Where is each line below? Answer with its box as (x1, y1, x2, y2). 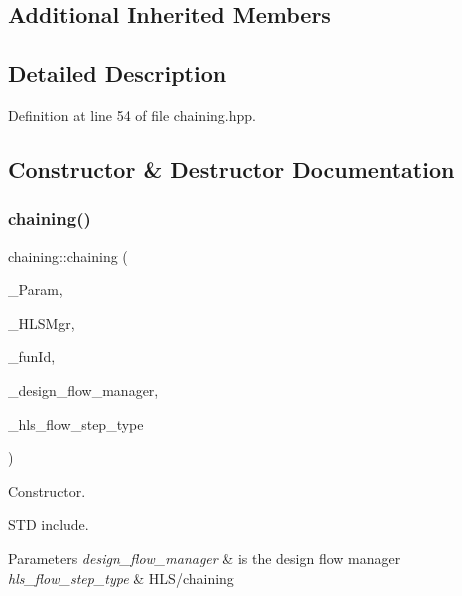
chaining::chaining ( (8, 245, 128, 266)
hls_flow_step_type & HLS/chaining (8, 567, 234, 588)
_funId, (8, 346, 56, 367)
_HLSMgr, (8, 312, 75, 333)
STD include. (8, 514, 89, 535)
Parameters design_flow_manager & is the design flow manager (8, 547, 401, 568)
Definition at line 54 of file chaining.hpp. (8, 104, 256, 125)
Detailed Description (8, 58, 227, 89)
